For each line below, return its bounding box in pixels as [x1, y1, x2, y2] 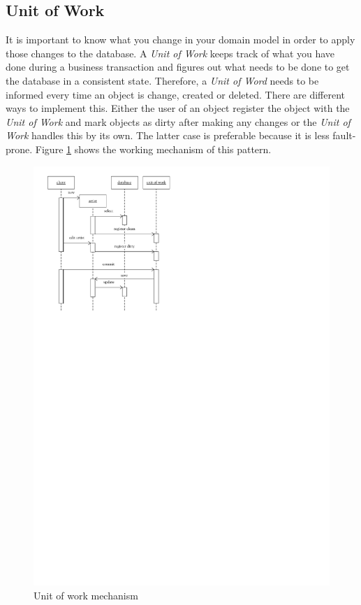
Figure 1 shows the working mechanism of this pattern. [35, 141, 272, 156]
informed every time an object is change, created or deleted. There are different [6, 87, 346, 101]
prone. [6, 141, 33, 156]
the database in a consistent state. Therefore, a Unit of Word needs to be [6, 73, 319, 87]
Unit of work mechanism [34, 588, 138, 603]
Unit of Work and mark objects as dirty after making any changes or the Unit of [6, 114, 351, 129]
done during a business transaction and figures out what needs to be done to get [6, 59, 350, 74]
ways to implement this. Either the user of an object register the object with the [6, 101, 350, 115]
